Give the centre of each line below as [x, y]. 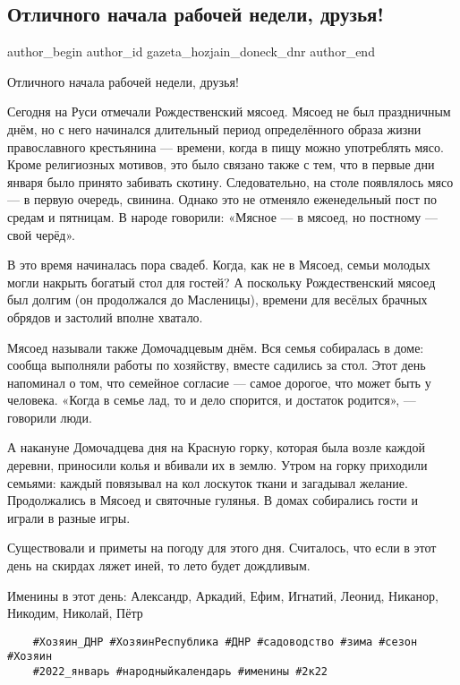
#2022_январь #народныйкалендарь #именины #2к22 [180, 672]
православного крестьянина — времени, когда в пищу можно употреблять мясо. [226, 146]
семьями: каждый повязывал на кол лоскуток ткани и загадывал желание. [208, 482]
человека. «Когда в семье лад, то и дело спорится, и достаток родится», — [212, 400]
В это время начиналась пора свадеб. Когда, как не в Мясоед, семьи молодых [219, 265]
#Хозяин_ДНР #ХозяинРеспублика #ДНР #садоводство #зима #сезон [225, 642]
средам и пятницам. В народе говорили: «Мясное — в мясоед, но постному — [222, 216]
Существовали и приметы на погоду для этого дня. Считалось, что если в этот [222, 548]
